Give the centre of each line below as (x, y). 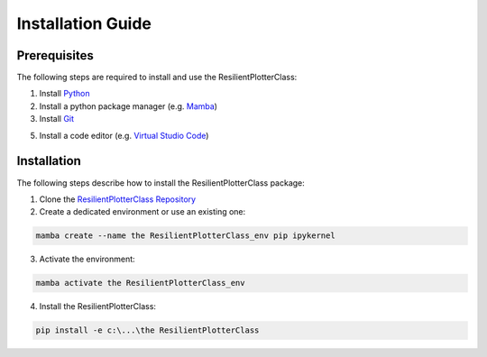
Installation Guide (84, 23)
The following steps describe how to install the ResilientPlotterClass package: (161, 183)
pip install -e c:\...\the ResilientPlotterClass (147, 330)
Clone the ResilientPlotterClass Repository (118, 199)
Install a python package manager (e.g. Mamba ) (129, 106)
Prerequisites (55, 55)
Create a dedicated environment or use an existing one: (142, 212)
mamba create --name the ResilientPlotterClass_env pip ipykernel (185, 236)
